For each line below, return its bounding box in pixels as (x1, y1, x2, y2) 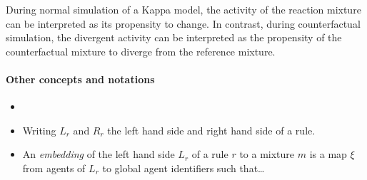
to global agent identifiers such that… (102, 160, 265, 175)
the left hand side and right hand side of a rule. (107, 122, 316, 137)
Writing (22, 122, 56, 137)
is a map (309, 147, 347, 162)
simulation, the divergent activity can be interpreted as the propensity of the (6, 30, 342, 45)
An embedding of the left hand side (22, 147, 175, 162)
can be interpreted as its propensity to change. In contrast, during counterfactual (6, 16, 361, 31)
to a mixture (239, 147, 295, 162)
